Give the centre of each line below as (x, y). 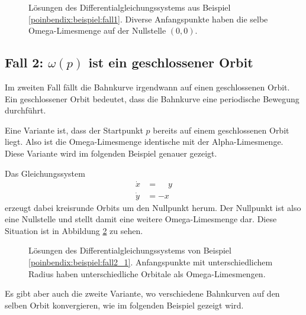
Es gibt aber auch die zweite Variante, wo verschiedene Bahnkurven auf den (142, 293)
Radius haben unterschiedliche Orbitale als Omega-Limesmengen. (147, 273)
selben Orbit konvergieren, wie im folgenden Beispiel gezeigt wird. (124, 305)
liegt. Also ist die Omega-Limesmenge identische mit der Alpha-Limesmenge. (144, 142)
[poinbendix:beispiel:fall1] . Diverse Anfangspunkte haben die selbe (148, 19)
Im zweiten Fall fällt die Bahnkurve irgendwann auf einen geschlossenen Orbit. (147, 87)
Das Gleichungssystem (45, 173)
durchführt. (25, 110)
